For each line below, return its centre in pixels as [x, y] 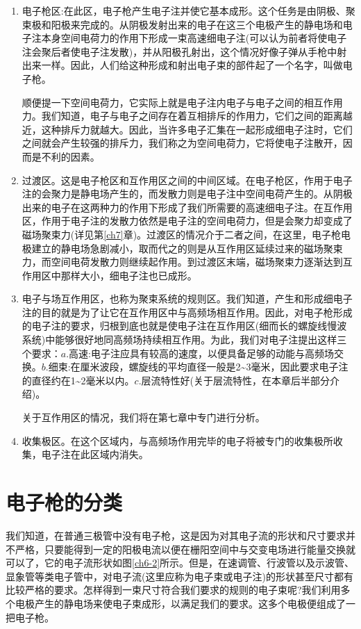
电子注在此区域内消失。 [95, 454]
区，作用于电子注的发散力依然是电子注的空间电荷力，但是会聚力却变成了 [187, 221]
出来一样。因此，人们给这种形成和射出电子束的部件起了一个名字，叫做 [182, 65]
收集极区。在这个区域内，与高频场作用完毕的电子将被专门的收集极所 [177, 440]
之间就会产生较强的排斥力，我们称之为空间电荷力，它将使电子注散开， [182, 143]
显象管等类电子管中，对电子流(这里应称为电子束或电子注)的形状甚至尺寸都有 [179, 576]
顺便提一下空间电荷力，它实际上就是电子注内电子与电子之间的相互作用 [182, 102]
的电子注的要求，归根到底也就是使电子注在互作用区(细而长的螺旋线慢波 [184, 326]
